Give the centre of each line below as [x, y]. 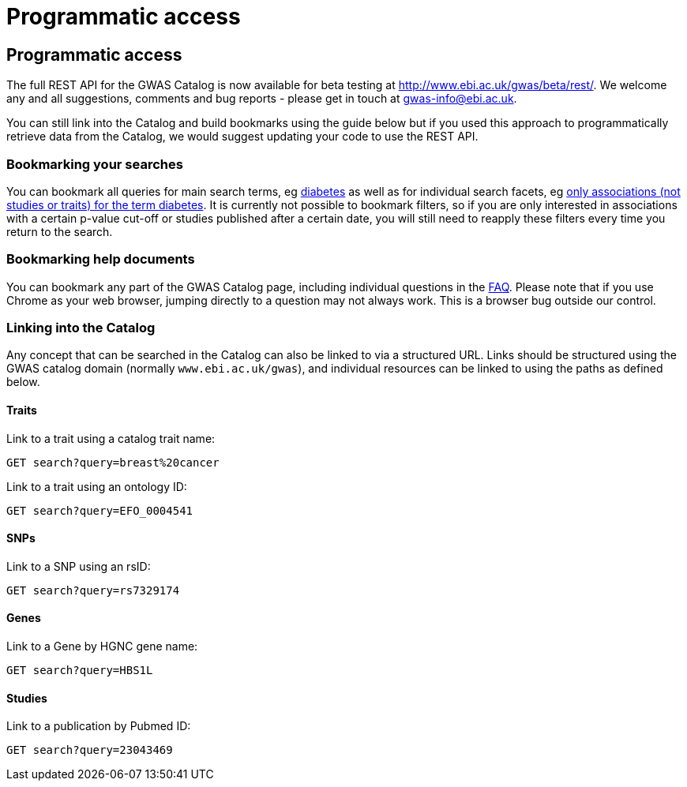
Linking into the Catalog [81, 328]
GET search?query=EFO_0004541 [100, 510]
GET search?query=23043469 [90, 750]
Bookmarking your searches [95, 164]
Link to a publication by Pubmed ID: [99, 726]
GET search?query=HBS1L [80, 671]
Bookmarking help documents [101, 259]
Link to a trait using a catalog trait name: [111, 438]
